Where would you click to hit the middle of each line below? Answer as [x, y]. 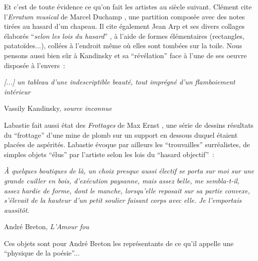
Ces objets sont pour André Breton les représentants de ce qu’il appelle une [119, 243]
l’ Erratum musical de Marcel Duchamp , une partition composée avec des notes [125, 16]
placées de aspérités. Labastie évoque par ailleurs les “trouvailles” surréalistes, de [127, 144]
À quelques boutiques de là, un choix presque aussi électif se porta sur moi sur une [129, 171]
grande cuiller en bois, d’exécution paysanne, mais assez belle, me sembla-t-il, [122, 180]
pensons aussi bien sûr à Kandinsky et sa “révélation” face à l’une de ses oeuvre [126, 55]
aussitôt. [17, 210]
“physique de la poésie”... [42, 253]
